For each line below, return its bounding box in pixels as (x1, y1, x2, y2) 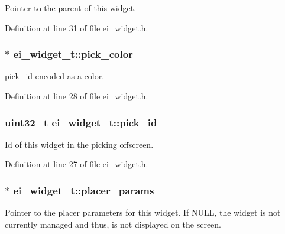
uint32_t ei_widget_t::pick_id (5, 115, 157, 129)
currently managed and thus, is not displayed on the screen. (5, 217, 221, 230)
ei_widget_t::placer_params (13, 183, 154, 197)
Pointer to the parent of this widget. (5, 2, 137, 14)
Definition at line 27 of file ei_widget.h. (5, 158, 148, 170)
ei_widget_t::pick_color (13, 47, 133, 61)
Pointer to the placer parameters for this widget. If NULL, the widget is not (5, 206, 281, 219)
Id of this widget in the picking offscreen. (5, 138, 154, 150)
